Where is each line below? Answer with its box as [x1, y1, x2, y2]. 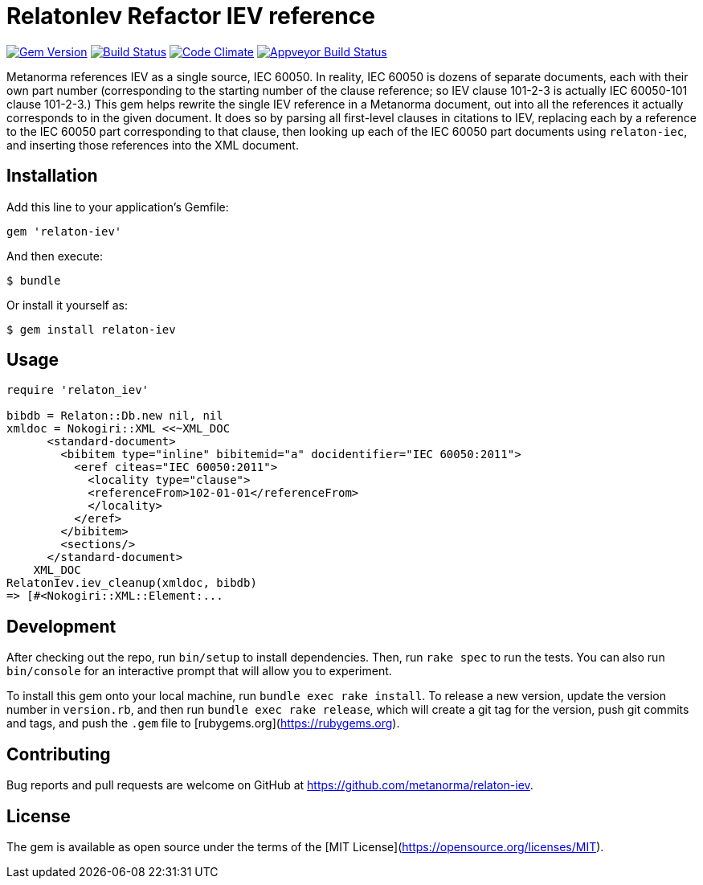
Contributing [6, 744, 111, 764]
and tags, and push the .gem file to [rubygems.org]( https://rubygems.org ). [6, 716, 400, 731]
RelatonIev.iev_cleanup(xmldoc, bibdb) [6, 576, 257, 590]
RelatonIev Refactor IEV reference [6, 2, 375, 30]
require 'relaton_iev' [6, 383, 149, 397]
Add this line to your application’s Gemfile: [6, 199, 229, 214]
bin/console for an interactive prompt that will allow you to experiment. [6, 664, 392, 678]
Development [6, 616, 116, 637]
